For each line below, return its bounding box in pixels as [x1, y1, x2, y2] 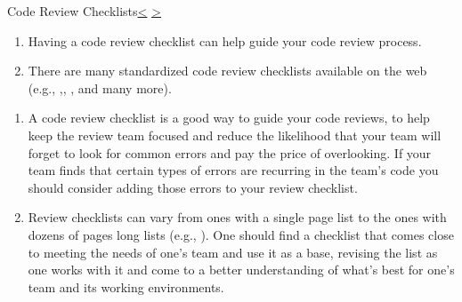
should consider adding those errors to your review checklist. [28, 178, 358, 196]
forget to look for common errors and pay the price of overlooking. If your [28, 143, 432, 162]
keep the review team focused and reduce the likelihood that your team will [28, 125, 442, 144]
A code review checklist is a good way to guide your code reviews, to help [28, 108, 430, 127]
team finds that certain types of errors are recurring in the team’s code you [28, 161, 439, 179]
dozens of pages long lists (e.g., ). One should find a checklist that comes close [28, 225, 454, 243]
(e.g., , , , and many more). [28, 78, 172, 97]
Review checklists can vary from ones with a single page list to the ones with [28, 208, 447, 226]
